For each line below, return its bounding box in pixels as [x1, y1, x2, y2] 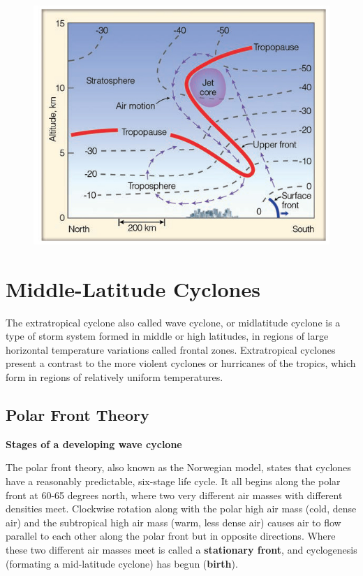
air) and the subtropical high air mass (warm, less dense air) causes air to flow [6, 514, 341, 529]
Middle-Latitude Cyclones [6, 274, 260, 303]
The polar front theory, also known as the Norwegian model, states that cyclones [6, 460, 351, 475]
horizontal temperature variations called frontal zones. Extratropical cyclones [6, 342, 336, 357]
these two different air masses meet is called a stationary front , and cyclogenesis [6, 542, 357, 556]
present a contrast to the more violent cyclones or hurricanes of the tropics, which [6, 356, 356, 370]
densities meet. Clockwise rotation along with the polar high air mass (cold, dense [6, 501, 357, 516]
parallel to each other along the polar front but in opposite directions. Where [6, 528, 336, 543]
